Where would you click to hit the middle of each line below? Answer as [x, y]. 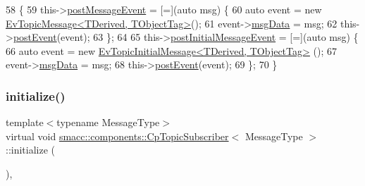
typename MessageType [108, 122]
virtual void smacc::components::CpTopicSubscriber [117, 136]
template [25, 122]
